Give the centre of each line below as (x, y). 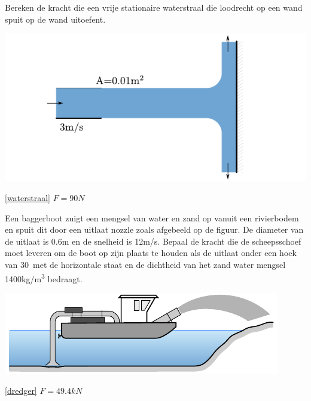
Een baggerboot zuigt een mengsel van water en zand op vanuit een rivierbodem (152, 218)
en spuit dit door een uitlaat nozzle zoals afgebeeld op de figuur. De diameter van (154, 229)
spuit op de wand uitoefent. (55, 19)
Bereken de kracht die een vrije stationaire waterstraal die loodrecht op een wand (154, 7)
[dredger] (21, 391)
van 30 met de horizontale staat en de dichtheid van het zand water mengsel (145, 265)
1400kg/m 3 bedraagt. (44, 277)
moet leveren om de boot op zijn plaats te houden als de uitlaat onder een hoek (151, 253)
